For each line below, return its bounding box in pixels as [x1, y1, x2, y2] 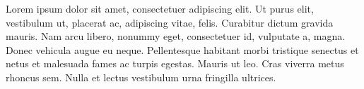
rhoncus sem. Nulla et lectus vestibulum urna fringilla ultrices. [6, 69, 276, 84]
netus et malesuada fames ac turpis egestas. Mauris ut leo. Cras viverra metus [6, 56, 344, 71]
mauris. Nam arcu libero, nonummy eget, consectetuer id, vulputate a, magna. [6, 29, 346, 43]
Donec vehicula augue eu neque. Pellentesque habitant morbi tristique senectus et [6, 42, 359, 57]
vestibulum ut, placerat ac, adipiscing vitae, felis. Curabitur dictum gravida [6, 15, 334, 29]
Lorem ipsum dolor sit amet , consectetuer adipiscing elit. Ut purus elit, [6, 1, 314, 15]
